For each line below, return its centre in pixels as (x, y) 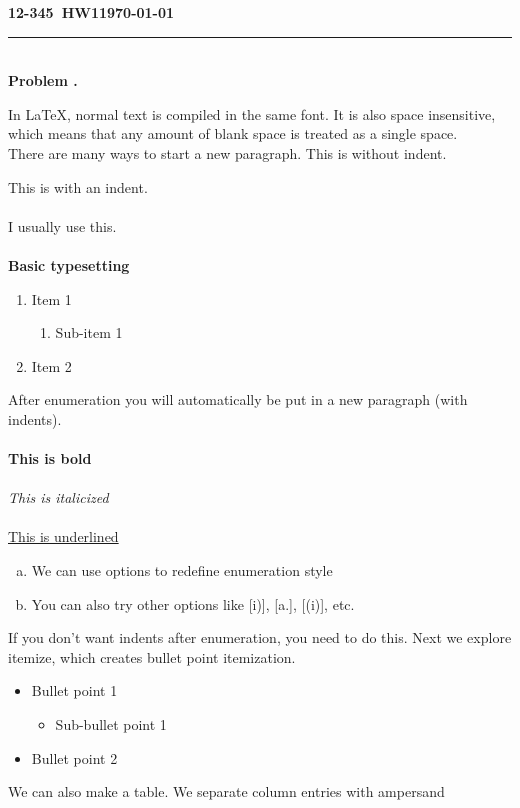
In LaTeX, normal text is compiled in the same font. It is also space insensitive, (252, 113)
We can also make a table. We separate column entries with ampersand (226, 791)
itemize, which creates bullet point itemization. (152, 656)
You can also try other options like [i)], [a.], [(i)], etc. (193, 603)
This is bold (50, 458)
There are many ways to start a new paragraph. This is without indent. (227, 152)
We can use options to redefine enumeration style (182, 570)
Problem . (43, 80)
